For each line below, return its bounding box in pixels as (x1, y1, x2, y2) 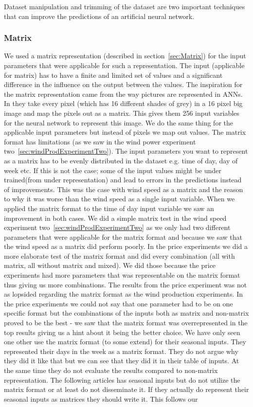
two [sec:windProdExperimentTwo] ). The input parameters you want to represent (4, 146, 248, 156)
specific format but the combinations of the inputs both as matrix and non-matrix (4, 308, 249, 318)
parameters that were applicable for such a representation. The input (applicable (4, 60, 245, 70)
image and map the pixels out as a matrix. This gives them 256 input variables (4, 107, 239, 118)
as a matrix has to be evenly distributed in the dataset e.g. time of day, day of (4, 155, 238, 165)
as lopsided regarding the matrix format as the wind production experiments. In (4, 289, 243, 299)
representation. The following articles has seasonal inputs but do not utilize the (4, 374, 240, 385)
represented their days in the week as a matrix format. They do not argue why (4, 346, 238, 356)
